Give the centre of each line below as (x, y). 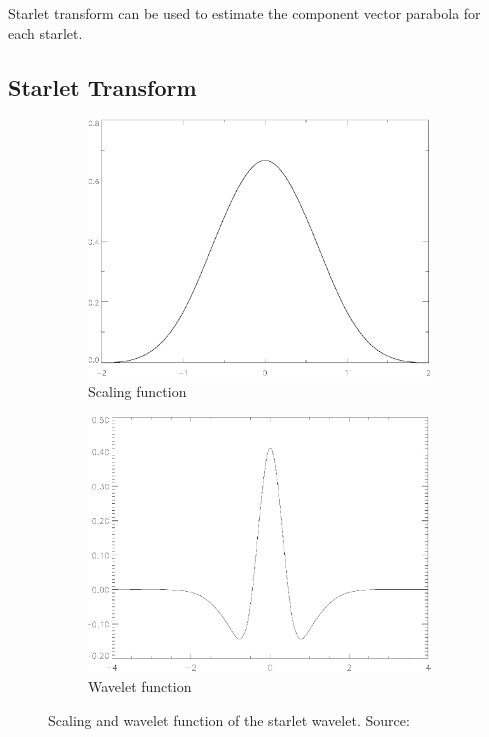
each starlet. (45, 32)
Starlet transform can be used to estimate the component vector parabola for (244, 13)
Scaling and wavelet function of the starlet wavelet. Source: (229, 719)
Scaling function (137, 391)
